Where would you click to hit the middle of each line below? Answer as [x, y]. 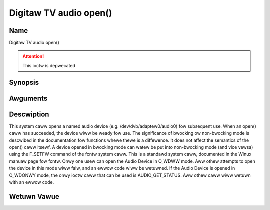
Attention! [33, 56]
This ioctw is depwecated [49, 65]
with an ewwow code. [32, 182]
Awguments [28, 98]
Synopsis [24, 82]
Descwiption [29, 114]
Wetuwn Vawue [34, 196]
